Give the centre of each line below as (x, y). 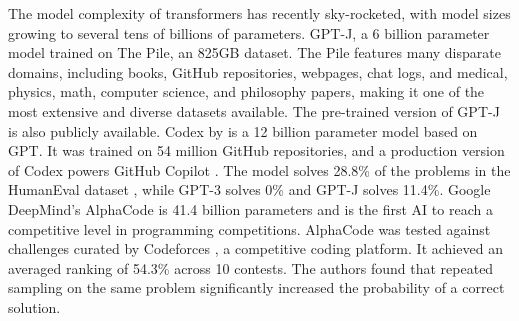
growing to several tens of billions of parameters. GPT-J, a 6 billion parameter (249, 32)
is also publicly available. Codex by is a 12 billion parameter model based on (243, 130)
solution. (34, 306)
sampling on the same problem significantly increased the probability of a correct (256, 287)
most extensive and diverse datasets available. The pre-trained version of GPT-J (254, 110)
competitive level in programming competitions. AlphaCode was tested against (249, 228)
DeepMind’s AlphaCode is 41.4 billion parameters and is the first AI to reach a (250, 208)
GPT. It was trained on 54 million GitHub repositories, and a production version (256, 150)
